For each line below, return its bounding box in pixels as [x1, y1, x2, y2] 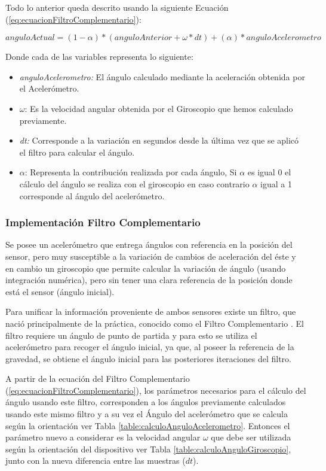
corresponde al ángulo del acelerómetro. [19, 189, 165, 202]
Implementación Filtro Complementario [5, 215, 201, 230]
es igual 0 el [247, 166, 291, 178]
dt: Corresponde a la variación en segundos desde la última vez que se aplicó [19, 134, 299, 147]
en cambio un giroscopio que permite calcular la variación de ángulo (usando [5, 262, 286, 274]
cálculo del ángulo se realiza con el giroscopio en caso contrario [19, 177, 250, 190]
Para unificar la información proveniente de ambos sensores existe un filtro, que [5, 305, 296, 318]
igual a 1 [260, 177, 292, 190]
